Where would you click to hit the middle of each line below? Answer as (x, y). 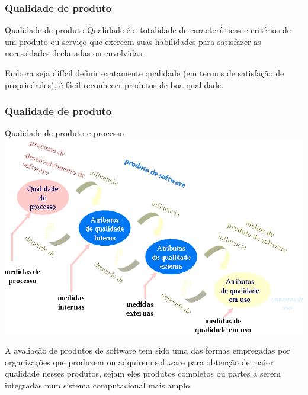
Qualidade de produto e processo (64, 133)
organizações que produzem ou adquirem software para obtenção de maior (139, 362)
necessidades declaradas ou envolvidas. (75, 53)
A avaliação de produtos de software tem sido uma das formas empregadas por (147, 350)
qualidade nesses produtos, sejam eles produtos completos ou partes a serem (143, 373)
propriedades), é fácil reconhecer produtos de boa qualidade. (114, 84)
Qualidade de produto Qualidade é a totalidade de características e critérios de (148, 30)
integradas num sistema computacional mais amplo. (99, 385)
